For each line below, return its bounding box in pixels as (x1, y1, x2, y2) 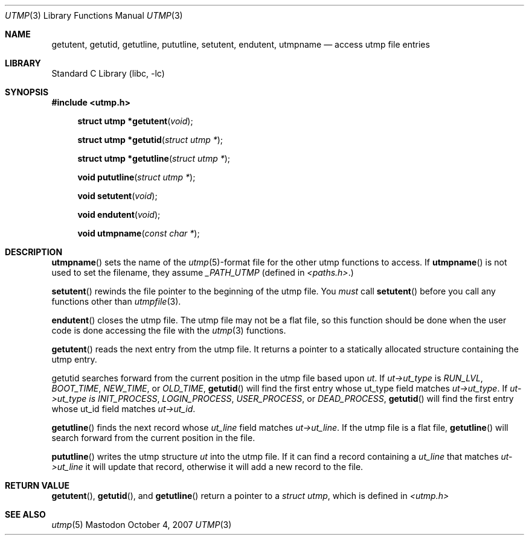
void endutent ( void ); (77, 209, 161, 220)
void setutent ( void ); (77, 191, 158, 201)
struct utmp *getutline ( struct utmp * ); (77, 153, 231, 164)
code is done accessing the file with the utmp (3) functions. (51, 325, 286, 335)
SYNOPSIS (5, 87, 49, 97)
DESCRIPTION (5, 247, 63, 257)
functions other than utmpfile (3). (51, 296, 181, 307)
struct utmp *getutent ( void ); (77, 116, 193, 126)
